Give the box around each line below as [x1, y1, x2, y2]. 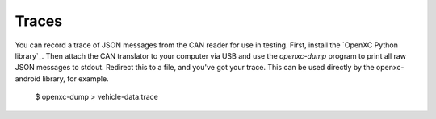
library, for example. [42, 73, 109, 84]
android [15, 73, 41, 84]
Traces [15, 12, 63, 30]
